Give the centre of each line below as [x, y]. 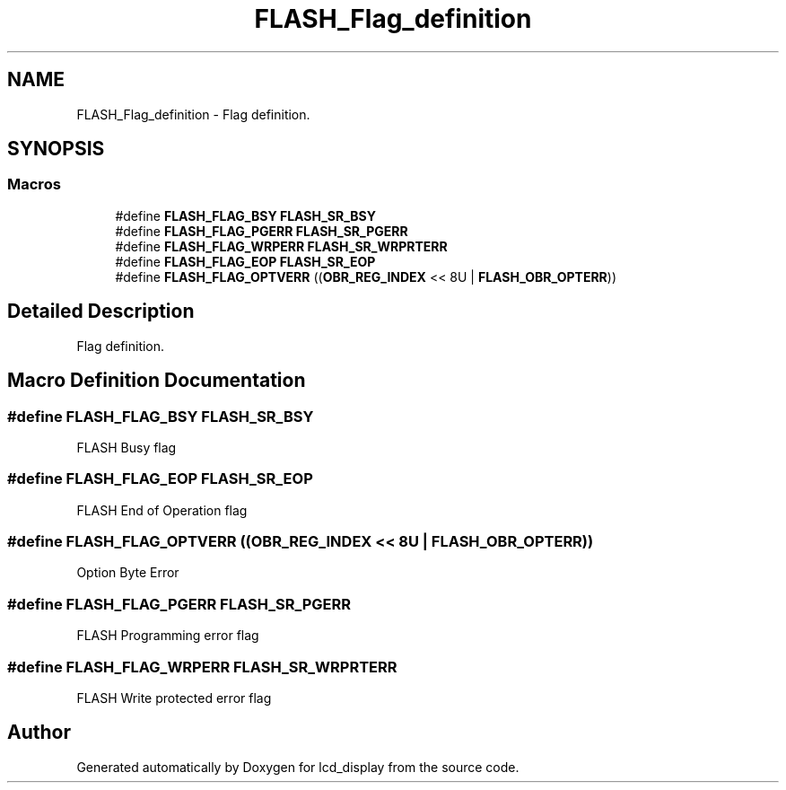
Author [39, 733]
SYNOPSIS [56, 149]
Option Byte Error [128, 573]
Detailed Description [101, 312]
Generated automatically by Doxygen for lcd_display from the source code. [298, 767]
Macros [34, 184]
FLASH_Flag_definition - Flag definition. [193, 114]
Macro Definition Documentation [157, 381]
